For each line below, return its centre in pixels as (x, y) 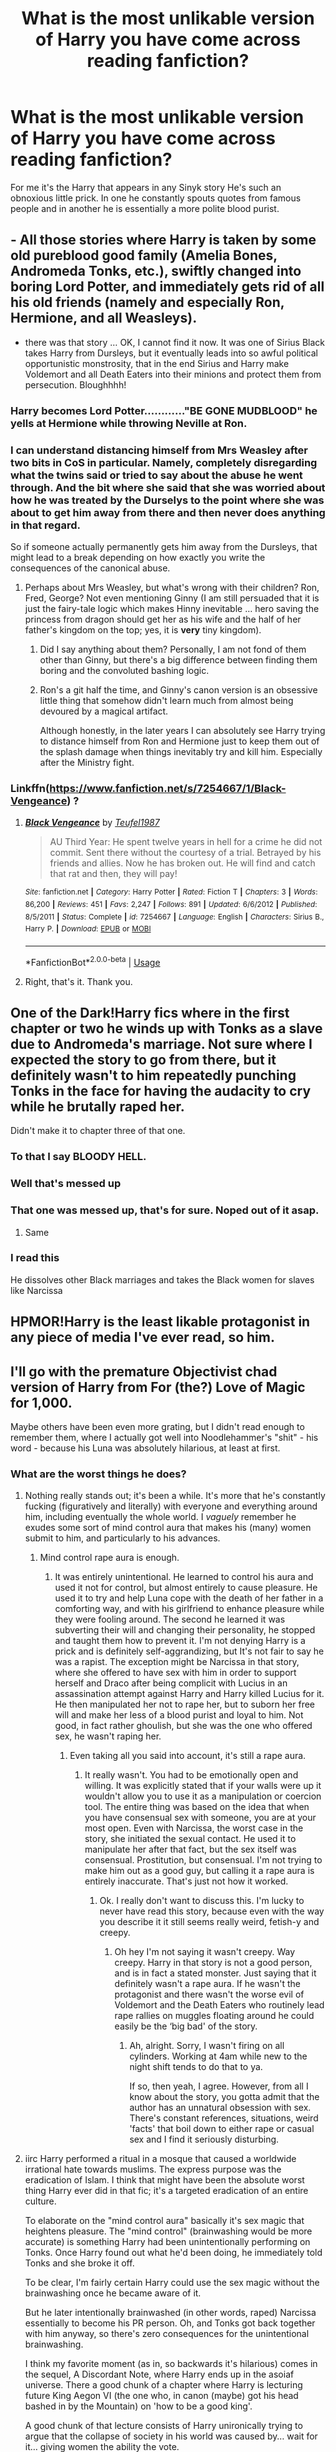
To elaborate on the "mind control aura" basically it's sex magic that (164, 2221)
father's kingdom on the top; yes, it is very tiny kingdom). (143, 629)
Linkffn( (30, 788)
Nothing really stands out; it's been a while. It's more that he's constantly (175, 1496)
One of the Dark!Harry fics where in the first (150, 1012)
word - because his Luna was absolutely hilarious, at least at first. (145, 1448)
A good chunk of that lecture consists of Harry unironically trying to (163, 2426)
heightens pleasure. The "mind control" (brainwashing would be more (168, 2231)
